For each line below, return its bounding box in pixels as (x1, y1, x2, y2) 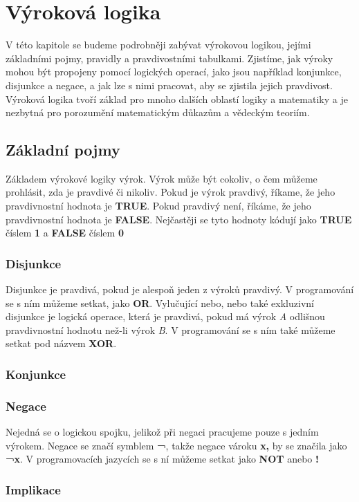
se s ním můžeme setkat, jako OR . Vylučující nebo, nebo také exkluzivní (6, 295, 314, 310)
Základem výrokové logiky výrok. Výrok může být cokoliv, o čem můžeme (6, 171, 317, 185)
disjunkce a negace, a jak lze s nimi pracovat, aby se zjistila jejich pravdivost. (6, 77, 333, 92)
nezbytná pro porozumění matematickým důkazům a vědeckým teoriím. (6, 105, 310, 120)
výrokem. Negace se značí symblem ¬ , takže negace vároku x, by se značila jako (6, 438, 347, 452)
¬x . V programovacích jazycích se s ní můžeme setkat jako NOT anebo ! (6, 452, 319, 466)
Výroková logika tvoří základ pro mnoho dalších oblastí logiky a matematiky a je (6, 91, 348, 106)
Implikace (6, 481, 61, 498)
